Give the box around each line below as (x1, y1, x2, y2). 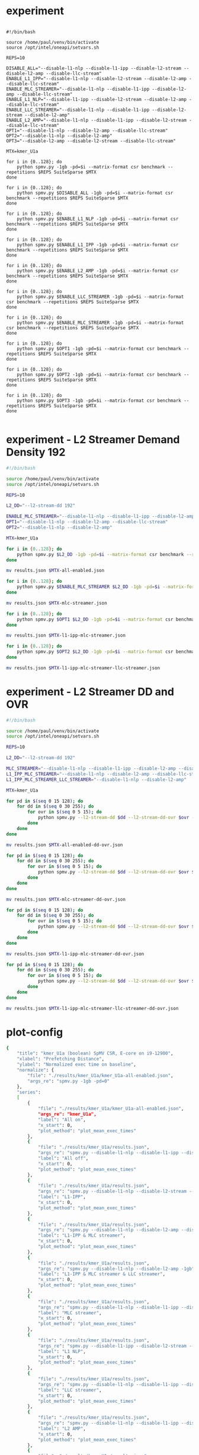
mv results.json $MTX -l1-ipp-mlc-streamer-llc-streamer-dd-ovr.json (6, 1005, 179, 1011)
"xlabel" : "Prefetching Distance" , (17, 1056, 105, 1062)
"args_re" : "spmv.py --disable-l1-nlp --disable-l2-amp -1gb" (37, 1266, 195, 1272)
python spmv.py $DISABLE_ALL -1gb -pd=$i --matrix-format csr (17, 190, 174, 196)
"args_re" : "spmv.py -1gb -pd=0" (27, 1078, 110, 1084)
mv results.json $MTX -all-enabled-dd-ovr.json (6, 841, 123, 848)
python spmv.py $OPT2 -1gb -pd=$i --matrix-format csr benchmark (17, 371, 182, 377)
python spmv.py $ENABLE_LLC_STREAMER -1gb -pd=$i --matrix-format (17, 294, 184, 300)
